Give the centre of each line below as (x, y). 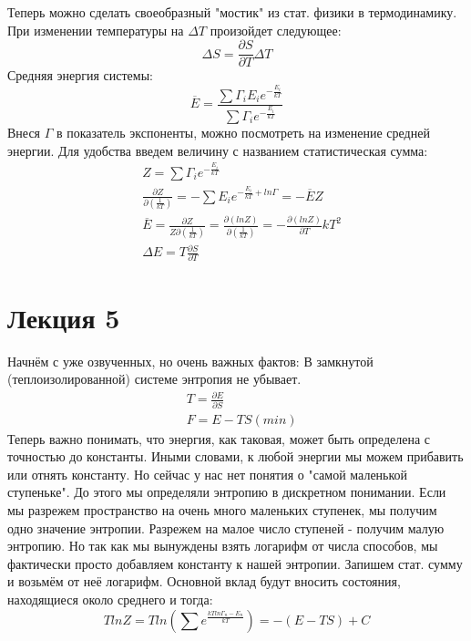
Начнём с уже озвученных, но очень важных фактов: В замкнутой (190, 361)
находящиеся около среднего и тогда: (110, 599)
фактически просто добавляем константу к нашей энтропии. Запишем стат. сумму (235, 563)
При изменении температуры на (96, 30)
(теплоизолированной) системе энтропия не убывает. (154, 379)
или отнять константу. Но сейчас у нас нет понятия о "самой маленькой (208, 474)
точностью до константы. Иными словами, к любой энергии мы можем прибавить (235, 456)
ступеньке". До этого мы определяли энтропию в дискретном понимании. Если (227, 492)
